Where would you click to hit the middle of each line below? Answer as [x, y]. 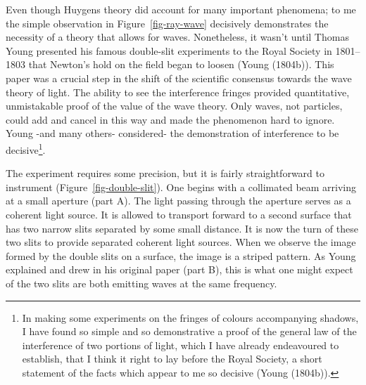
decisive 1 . [26, 148]
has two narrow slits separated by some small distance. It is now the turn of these [182, 228]
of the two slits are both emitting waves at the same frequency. [141, 283]
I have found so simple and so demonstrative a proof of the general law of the [189, 331]
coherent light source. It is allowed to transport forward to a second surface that [179, 214]
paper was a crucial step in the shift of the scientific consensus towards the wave [179, 78]
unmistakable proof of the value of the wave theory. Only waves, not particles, [174, 106]
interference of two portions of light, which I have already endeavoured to [181, 345]
